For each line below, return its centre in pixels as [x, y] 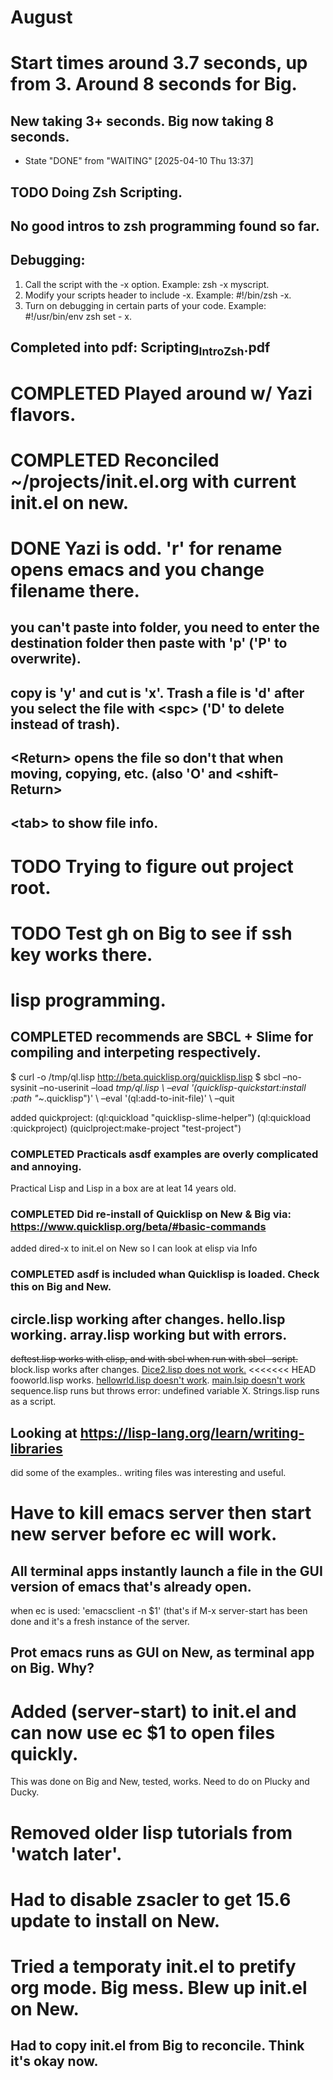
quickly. [44, 1753]
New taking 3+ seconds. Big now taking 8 [142, 121]
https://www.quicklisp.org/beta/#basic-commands [138, 1227]
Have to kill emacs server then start [161, 1513]
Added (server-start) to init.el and [153, 1711]
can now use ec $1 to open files [143, 1732]
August [41, 17]
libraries [36, 1448]
